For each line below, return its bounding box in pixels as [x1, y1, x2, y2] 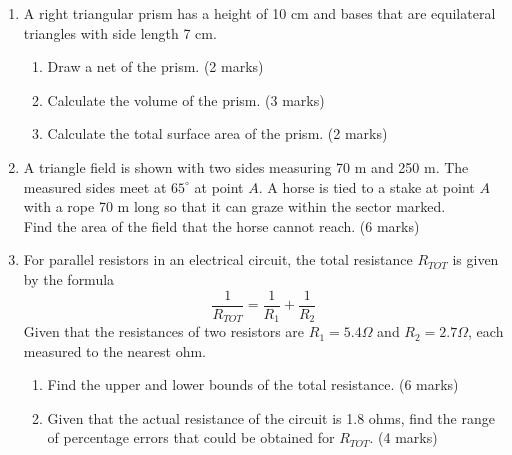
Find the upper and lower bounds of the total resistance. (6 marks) [47, 374, 459, 395]
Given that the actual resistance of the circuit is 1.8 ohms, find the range [47, 407, 495, 428]
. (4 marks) [369, 427, 438, 448]
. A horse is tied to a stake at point [258, 176, 475, 197]
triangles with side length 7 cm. [23, 22, 217, 43]
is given [452, 249, 499, 270]
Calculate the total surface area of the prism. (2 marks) [47, 123, 388, 144]
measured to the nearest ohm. [23, 340, 207, 361]
